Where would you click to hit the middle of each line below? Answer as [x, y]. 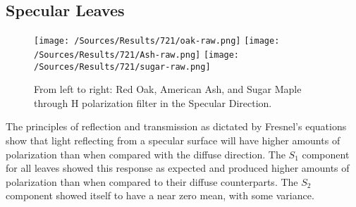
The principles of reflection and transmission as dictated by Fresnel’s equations [176, 126]
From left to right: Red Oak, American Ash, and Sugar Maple [168, 89]
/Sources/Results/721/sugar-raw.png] [122, 67]
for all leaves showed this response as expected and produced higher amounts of [178, 168]
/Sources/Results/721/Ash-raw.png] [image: [137, 55]
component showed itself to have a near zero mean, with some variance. [160, 195]
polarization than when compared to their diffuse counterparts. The [152, 181]
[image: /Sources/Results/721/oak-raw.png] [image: [157, 41]
